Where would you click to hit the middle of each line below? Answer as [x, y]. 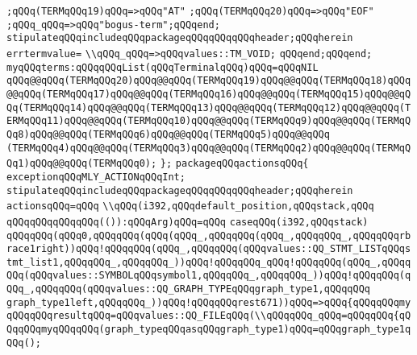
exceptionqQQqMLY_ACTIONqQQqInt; [96, 177]
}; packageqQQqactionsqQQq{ [234, 164]
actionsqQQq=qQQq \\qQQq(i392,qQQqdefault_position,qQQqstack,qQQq [190, 206]
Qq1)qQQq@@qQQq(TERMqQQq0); [82, 164]
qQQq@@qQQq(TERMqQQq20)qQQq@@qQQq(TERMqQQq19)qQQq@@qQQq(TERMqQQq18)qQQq [209, 81]
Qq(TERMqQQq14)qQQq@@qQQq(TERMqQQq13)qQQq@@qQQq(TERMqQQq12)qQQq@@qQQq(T [209, 107]
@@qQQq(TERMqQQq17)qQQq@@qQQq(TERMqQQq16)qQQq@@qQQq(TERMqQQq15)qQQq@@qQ [209, 94]
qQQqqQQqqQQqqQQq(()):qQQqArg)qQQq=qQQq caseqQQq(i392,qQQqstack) [188, 222]
